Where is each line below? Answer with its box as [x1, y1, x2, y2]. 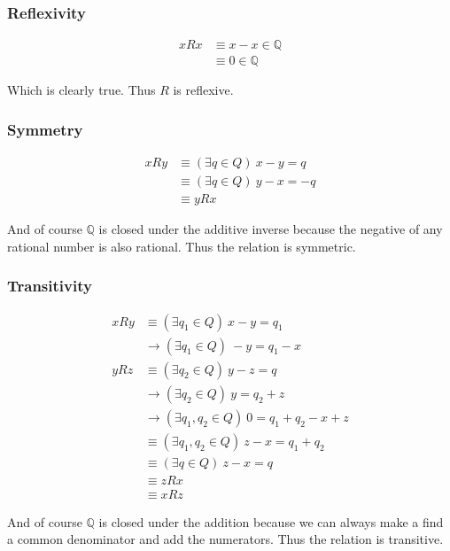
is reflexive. [173, 81, 234, 99]
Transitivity [7, 275, 92, 297]
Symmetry [7, 118, 83, 140]
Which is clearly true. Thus [7, 81, 156, 99]
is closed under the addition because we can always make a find [98, 512, 444, 531]
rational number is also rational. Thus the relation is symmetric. [7, 237, 356, 255]
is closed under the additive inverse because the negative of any [98, 220, 443, 238]
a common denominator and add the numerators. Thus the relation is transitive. [7, 530, 444, 548]
